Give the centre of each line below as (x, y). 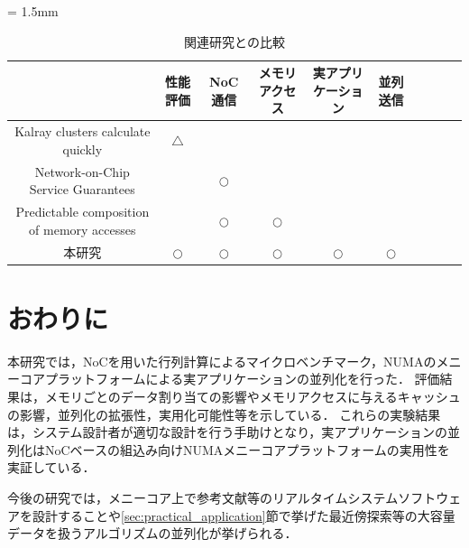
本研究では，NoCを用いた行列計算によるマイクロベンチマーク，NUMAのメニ (234, 361)
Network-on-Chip (82, 171)
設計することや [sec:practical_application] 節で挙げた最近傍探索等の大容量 (244, 515)
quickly (83, 149)
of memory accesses (83, 229)
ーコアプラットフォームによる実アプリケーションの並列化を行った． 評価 (224, 379)
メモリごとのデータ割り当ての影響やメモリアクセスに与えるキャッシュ (253, 396)
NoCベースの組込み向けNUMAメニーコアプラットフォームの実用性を (247, 449)
